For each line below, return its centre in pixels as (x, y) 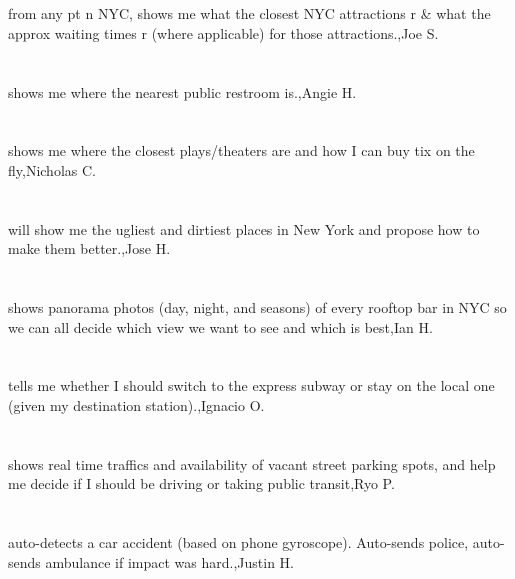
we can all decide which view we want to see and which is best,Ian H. (220, 326)
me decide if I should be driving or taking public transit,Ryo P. (201, 483)
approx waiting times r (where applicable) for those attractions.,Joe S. (223, 32)
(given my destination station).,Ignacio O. (136, 405)
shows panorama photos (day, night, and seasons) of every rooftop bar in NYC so (257, 307)
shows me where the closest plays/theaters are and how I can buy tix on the (241, 150)
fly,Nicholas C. (52, 169)
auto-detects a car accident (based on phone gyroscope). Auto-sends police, (238, 542)
